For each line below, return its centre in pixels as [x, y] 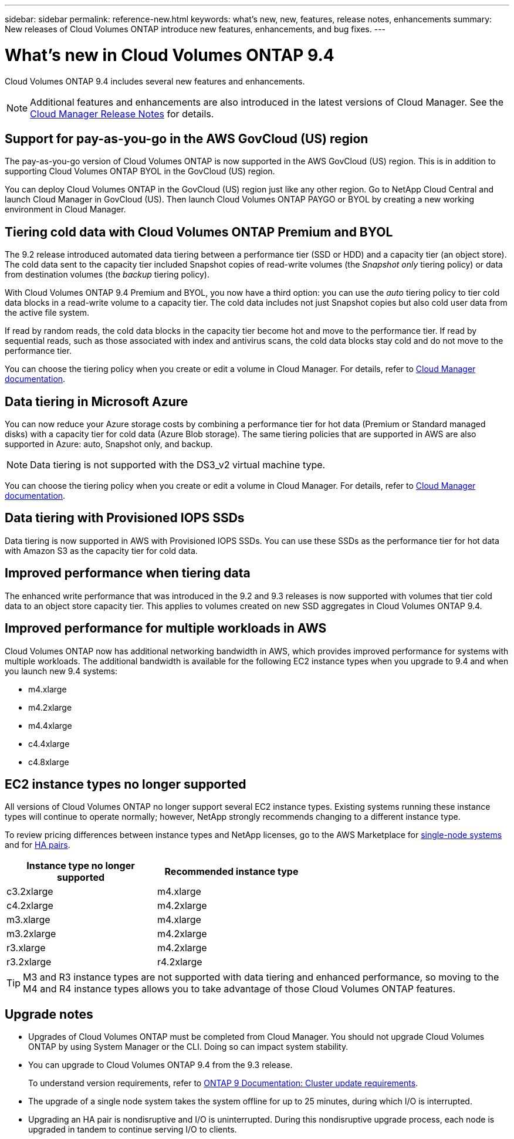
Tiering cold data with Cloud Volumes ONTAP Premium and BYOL [199, 232]
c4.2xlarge [30, 906]
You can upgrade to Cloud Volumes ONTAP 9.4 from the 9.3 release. [160, 1065]
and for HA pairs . [38, 845]
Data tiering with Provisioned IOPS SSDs [125, 518]
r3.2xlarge [29, 962]
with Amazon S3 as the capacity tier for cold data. [101, 550]
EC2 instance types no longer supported [126, 784]
